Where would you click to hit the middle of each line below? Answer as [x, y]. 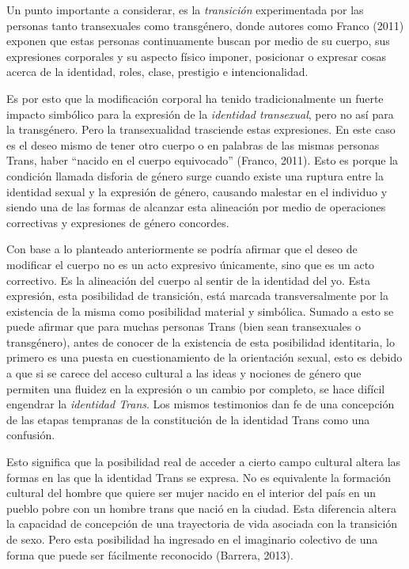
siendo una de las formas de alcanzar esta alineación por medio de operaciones [196, 207]
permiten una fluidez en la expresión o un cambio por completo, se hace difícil [196, 388]
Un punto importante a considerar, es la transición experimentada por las [185, 9]
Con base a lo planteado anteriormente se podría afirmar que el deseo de [182, 249]
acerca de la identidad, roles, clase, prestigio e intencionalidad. [157, 72]
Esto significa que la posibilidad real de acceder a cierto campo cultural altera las [204, 462]
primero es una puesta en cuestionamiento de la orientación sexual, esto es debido [204, 357]
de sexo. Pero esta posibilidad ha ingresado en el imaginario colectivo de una [192, 539]
